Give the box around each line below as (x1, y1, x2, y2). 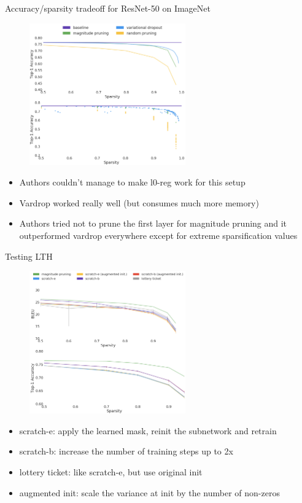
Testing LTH (5, 249, 53, 262)
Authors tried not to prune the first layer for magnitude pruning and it (19, 217, 287, 230)
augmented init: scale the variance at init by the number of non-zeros (19, 486, 280, 499)
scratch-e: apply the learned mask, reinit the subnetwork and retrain (19, 424, 277, 437)
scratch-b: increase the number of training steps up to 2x (19, 445, 233, 458)
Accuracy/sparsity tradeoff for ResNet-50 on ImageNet (5, 2, 211, 14)
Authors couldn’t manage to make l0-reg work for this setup (19, 176, 246, 189)
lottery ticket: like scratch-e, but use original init (19, 466, 203, 478)
